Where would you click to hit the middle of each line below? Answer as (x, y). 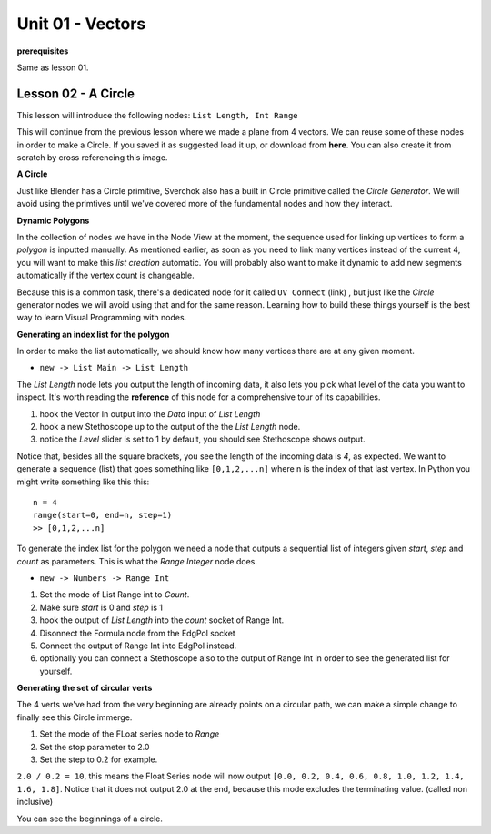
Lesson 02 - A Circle (76, 93)
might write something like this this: (83, 482)
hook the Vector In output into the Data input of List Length (150, 413)
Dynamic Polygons (53, 220)
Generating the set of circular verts (85, 688)
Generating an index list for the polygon (93, 334)
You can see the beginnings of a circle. (90, 819)
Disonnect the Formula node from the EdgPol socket (137, 633)
